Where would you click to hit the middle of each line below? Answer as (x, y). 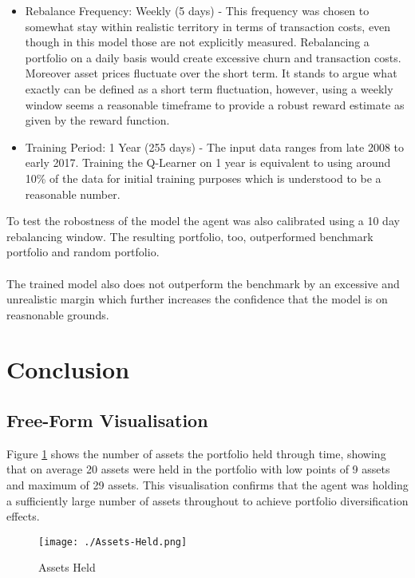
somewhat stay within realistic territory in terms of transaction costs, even (208, 26)
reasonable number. (73, 194)
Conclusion (68, 369)
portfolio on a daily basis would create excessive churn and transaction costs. (213, 57)
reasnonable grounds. (58, 314)
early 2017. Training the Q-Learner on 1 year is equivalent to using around (208, 162)
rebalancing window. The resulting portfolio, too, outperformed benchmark (190, 236)
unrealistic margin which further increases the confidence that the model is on (197, 299)
